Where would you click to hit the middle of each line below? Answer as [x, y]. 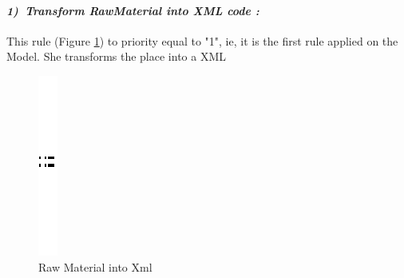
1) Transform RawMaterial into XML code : [133, 10]
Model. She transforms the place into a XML [116, 56]
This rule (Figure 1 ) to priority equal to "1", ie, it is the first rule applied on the [202, 40]
